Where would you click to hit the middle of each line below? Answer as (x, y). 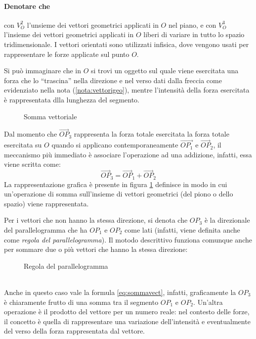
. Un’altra (208, 302)
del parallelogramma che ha (46, 230)
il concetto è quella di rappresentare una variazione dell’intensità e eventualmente (127, 321)
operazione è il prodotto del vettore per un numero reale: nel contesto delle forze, (127, 312)
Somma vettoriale (50, 116)
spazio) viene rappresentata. (46, 203)
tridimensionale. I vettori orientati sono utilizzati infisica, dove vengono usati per (127, 44)
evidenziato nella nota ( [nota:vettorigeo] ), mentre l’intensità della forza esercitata (127, 90)
